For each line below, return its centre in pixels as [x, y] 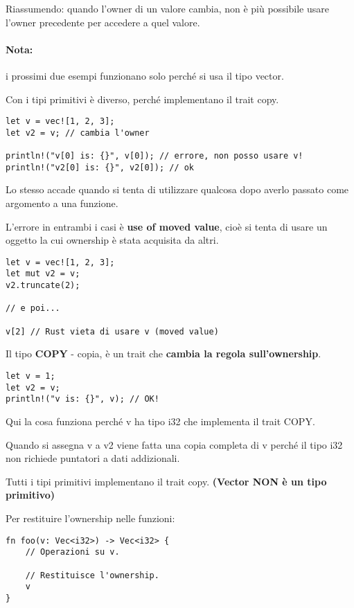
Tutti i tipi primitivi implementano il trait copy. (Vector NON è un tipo [166, 481]
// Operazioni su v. [72, 552]
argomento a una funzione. [62, 203]
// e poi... [33, 309]
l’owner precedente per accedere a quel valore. [103, 22]
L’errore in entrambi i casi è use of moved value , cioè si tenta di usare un [167, 226]
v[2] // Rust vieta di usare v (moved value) [112, 331]
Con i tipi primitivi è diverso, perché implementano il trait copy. [142, 99]
